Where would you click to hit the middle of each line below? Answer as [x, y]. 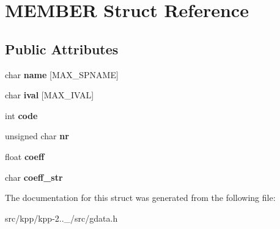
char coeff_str [34, 177]
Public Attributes [62, 49]
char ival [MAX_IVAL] [50, 95]
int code [21, 115]
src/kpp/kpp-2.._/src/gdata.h [61, 218]
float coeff [25, 156]
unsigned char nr [37, 136]
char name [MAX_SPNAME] [62, 74]
